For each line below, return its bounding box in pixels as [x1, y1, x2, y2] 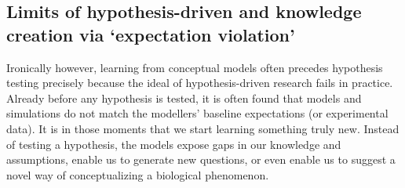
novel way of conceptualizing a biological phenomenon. [6, 166, 269, 183]
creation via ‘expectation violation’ [6, 22, 295, 46]
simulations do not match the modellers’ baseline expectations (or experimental [6, 105, 389, 121]
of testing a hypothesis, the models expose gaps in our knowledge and [6, 136, 341, 152]
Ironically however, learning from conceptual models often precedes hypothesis [6, 59, 383, 75]
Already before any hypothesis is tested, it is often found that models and [6, 89, 362, 106]
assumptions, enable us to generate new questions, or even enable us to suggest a [6, 151, 396, 168]
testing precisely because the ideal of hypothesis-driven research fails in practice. [6, 74, 393, 91]
